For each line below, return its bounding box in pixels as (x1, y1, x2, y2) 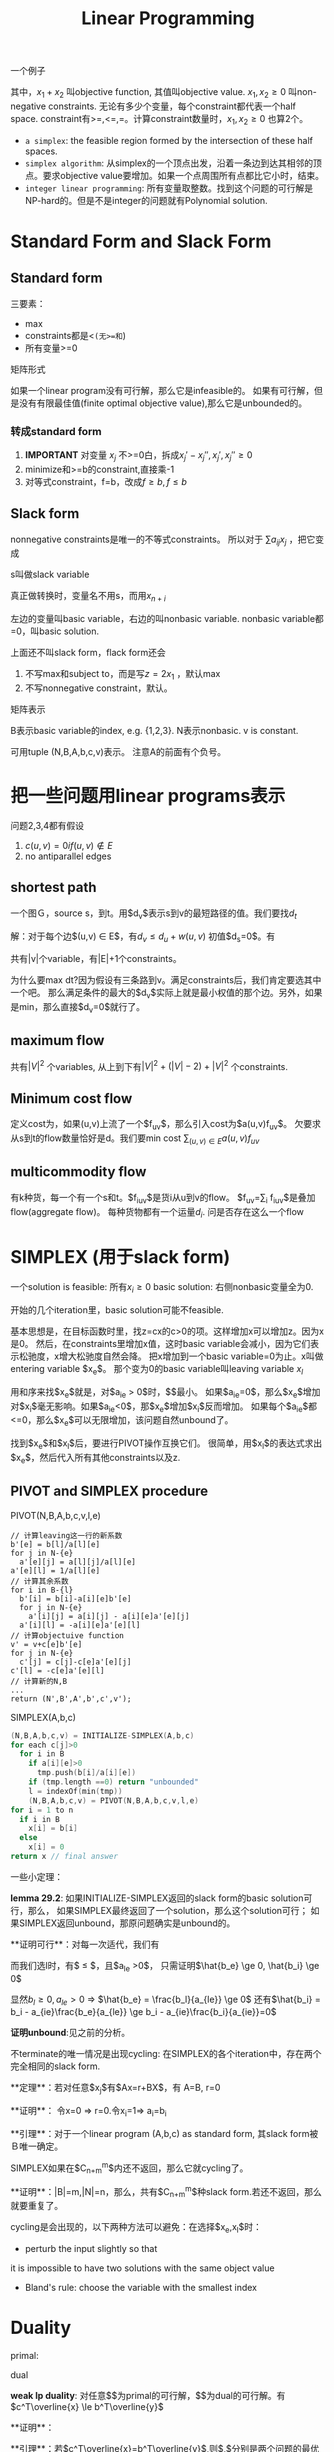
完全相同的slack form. (10, 2060, 101, 2072)
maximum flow (10, 1032, 105, 1049)
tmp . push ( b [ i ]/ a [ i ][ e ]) (36, 1768, 137, 1778)
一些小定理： (10, 1870, 63, 1882)
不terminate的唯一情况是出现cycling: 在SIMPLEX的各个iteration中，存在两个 (10, 2048, 322, 2060)
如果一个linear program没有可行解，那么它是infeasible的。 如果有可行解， (10, 384, 315, 396)
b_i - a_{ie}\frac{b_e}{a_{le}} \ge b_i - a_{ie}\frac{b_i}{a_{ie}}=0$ (10, 2006, 277, 2018)
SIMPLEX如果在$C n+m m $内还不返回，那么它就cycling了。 (10, 2160, 249, 2176)
